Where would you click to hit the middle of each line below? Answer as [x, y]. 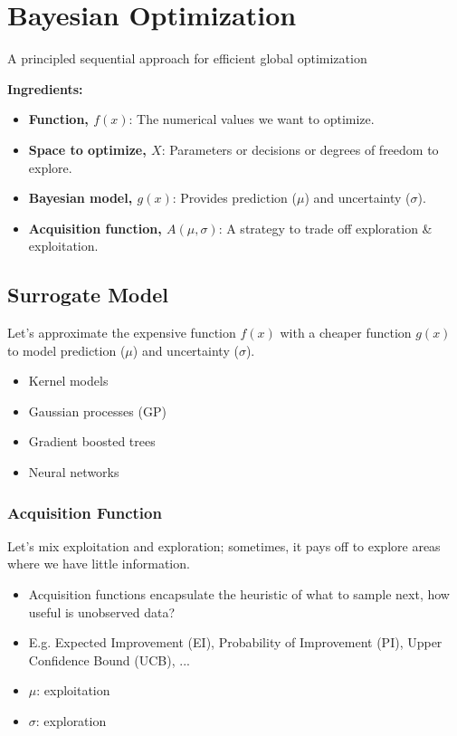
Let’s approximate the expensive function [122, 333]
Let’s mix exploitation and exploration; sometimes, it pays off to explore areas [224, 545]
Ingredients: [45, 88]
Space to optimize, [87, 149]
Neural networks [74, 472]
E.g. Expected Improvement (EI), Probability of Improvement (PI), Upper [235, 642]
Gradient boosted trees [92, 441]
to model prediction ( [67, 350]
